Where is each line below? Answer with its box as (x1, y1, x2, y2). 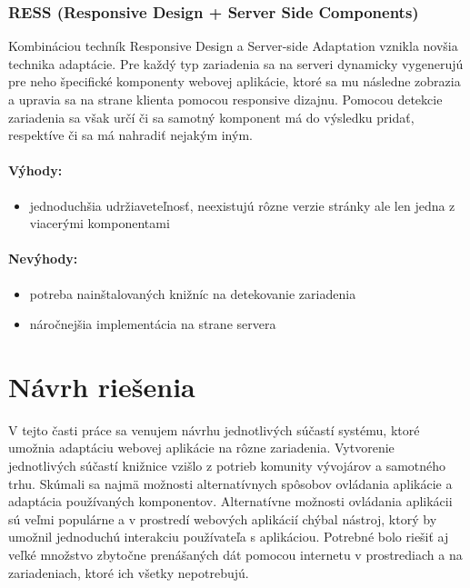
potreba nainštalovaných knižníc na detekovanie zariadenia (29, 284, 356, 303)
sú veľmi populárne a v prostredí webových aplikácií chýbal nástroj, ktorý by (8, 509, 437, 528)
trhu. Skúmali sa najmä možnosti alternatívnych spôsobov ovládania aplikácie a (8, 473, 453, 493)
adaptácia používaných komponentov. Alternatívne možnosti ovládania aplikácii (8, 492, 453, 511)
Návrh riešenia (8, 367, 195, 404)
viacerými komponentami (29, 214, 170, 233)
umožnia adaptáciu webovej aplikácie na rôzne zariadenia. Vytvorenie (8, 438, 395, 457)
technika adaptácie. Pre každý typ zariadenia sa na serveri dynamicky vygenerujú (8, 54, 464, 73)
